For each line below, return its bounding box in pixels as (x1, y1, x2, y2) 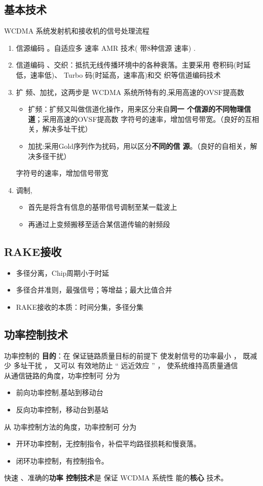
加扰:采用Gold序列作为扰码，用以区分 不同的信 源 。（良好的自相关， (28, 140, 250, 151)
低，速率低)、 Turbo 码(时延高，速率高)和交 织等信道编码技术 (16, 69, 221, 80)
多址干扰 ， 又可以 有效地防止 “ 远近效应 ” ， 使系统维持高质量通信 (13, 360, 238, 371)
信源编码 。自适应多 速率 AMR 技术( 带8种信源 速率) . (16, 42, 196, 53)
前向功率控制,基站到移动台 (16, 387, 103, 398)
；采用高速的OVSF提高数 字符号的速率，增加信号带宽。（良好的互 (35, 113, 252, 124)
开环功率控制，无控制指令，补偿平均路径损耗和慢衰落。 (16, 438, 201, 449)
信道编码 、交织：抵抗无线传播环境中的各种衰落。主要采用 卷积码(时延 (16, 59, 251, 70)
